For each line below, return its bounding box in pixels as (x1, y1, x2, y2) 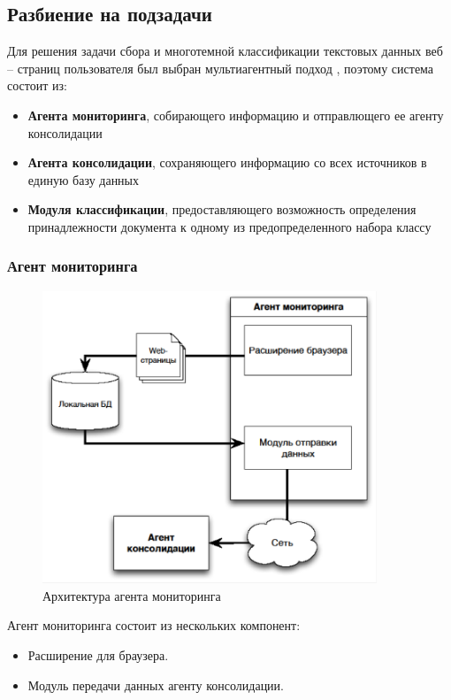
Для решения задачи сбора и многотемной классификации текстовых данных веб (7, 42, 443, 60)
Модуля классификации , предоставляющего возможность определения (27, 200, 417, 219)
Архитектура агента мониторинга (42, 586, 221, 604)
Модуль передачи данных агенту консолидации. (27, 675, 284, 694)
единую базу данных (27, 170, 140, 188)
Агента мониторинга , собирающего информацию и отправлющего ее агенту (27, 105, 444, 124)
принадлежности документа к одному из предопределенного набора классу (27, 217, 432, 235)
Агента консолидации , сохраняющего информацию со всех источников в (27, 153, 427, 172)
